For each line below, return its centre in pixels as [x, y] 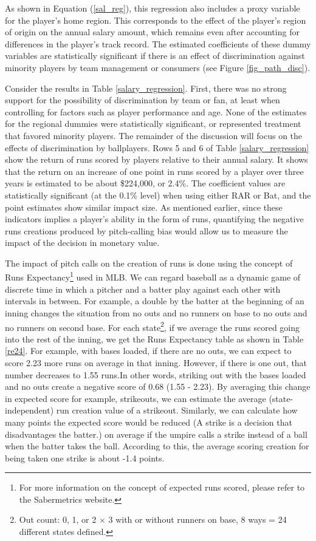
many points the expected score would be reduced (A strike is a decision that [149, 422]
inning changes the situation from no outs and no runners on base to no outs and [156, 312]
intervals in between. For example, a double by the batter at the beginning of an [155, 301]
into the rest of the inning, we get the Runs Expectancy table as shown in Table [154, 339]
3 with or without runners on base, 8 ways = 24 [197, 519]
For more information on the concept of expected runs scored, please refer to [162, 487]
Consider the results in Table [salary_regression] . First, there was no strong [146, 88]
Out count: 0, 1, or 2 [58, 519]
